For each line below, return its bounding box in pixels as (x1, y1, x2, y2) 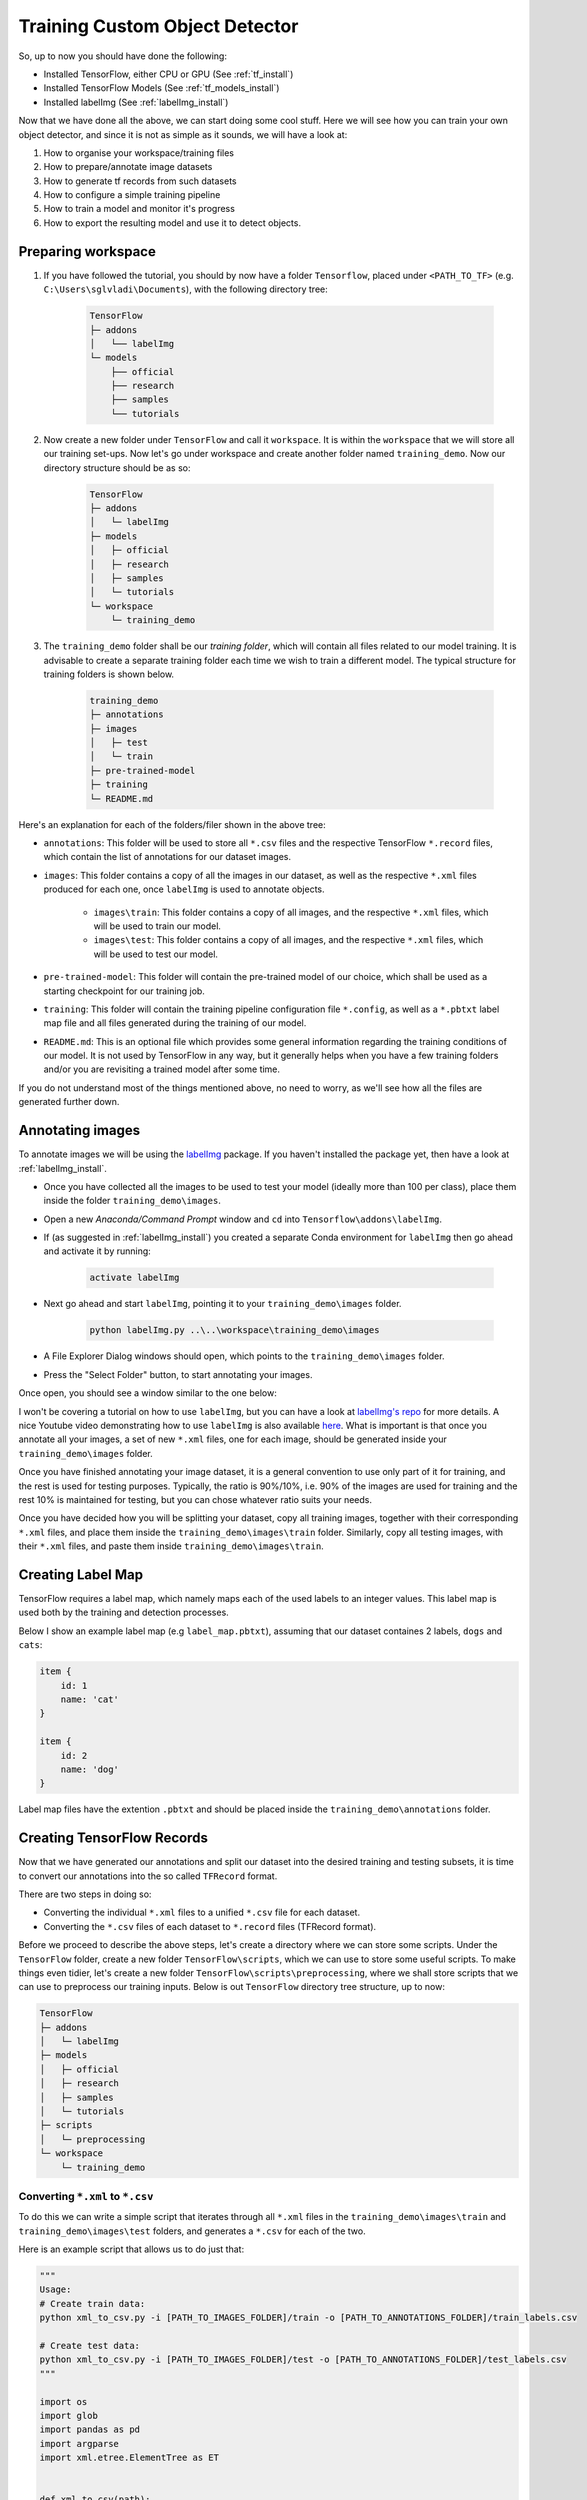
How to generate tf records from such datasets (43, 175, 237, 187)
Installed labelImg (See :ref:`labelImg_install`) (43, 96, 229, 108)
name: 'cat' (60, 1693, 120, 1705)
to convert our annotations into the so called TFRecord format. (18, 1870, 278, 1882)
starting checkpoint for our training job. (43, 985, 205, 997)
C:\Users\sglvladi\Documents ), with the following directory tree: (43, 283, 329, 295)
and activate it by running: (43, 1245, 152, 1257)
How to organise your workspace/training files (43, 146, 235, 159)
